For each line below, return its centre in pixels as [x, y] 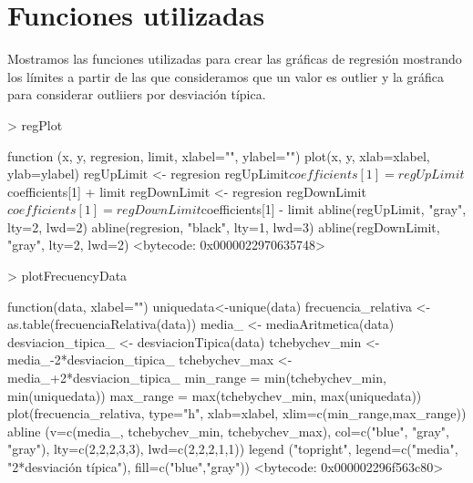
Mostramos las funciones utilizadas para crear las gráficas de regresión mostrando [235, 59]
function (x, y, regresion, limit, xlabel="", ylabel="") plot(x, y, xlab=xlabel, [219, 155]
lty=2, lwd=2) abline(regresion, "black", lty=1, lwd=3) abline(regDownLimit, [224, 226]
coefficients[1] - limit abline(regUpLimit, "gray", [334, 209]
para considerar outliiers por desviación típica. [137, 94]
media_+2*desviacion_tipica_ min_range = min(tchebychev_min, [197, 378]
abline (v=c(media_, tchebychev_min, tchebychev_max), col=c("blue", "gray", [228, 431]
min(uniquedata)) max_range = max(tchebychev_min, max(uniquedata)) [215, 395]
